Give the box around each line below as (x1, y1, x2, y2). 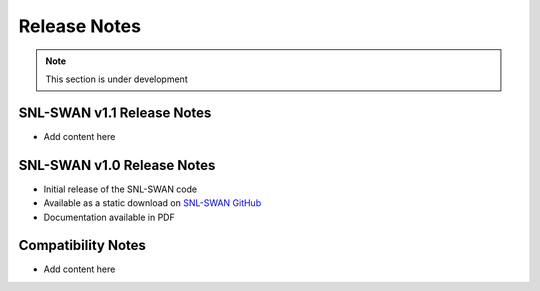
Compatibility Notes (18, 237, 147, 254)
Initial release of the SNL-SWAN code (43, 183, 198, 195)
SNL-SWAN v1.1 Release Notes (18, 104, 212, 121)
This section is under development (45, 73, 189, 85)
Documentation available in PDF (43, 211, 175, 223)
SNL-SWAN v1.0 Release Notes (18, 156, 216, 174)
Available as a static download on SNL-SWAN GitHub (43, 197, 262, 209)
